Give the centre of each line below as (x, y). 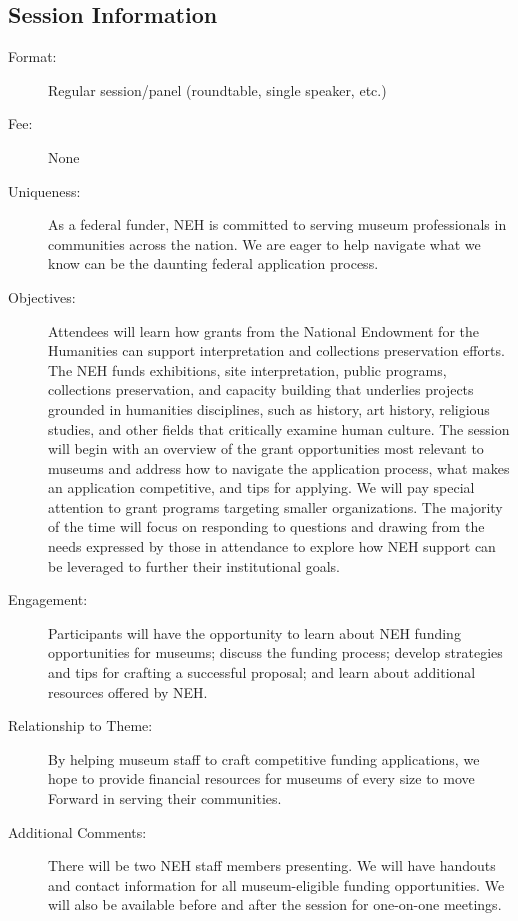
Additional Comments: (77, 831)
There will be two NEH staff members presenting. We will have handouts (272, 865)
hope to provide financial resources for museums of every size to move (261, 778)
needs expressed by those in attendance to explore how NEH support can (272, 546)
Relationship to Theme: (80, 725)
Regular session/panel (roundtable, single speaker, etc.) (217, 89)
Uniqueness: (44, 190)
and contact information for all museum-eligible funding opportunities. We (276, 884)
